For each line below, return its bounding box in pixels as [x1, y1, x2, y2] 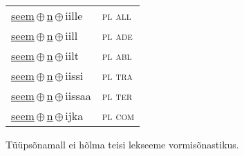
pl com [102, 108, 135, 124]
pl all [102, 8, 131, 23]
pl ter [102, 88, 133, 104]
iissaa [65, 88, 91, 104]
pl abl [102, 48, 132, 64]
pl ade [102, 28, 133, 43]
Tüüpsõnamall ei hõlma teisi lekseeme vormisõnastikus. [6, 137, 239, 151]
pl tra [102, 68, 133, 84]
